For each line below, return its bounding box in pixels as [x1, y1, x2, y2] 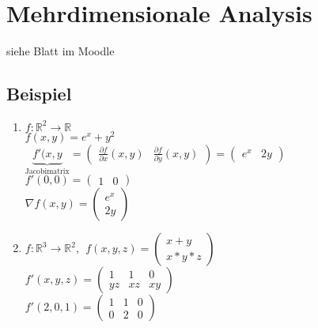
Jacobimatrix [25, 167, 70, 175]
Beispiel [6, 81, 72, 106]
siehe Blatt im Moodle [6, 43, 115, 59]
